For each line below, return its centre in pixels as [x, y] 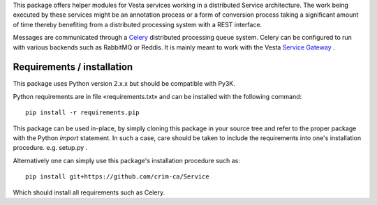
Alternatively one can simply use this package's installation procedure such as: [126, 160]
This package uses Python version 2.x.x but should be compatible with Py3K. [124, 84]
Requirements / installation [73, 67]
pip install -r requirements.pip [82, 113]
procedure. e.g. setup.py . [50, 148]
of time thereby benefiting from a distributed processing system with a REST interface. [138, 24]
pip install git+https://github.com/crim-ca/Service [117, 177]
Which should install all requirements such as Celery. [89, 192]
